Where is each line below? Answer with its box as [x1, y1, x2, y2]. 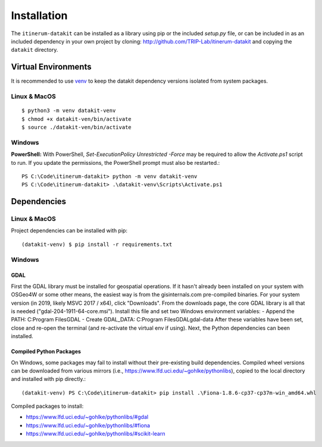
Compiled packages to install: [11, 402, 84, 410]
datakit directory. [11, 46, 58, 54]
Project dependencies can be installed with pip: [11, 227, 128, 235]
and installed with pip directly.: [11, 376, 86, 383]
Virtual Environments [11, 62, 92, 72]
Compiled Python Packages [11, 348, 82, 355]
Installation [11, 9, 68, 22]
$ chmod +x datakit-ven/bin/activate [21, 115, 132, 122]
